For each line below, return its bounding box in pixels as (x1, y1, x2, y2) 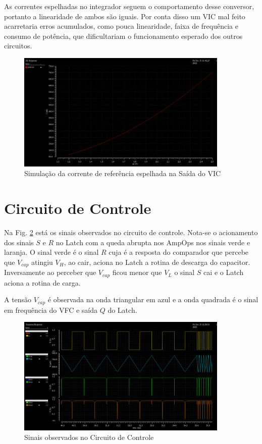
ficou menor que (112, 267, 162, 277)
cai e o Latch (203, 267, 244, 277)
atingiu (31, 256, 53, 267)
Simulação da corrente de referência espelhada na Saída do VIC (24, 168, 221, 179)
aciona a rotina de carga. (4, 277, 81, 288)
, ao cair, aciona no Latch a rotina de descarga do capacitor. (64, 256, 250, 267)
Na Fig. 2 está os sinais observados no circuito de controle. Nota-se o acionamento (4, 227, 258, 237)
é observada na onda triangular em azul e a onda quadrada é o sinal (47, 294, 258, 305)
